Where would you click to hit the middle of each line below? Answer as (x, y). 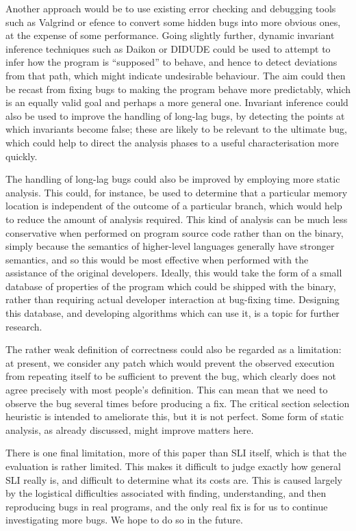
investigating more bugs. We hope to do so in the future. (124, 520)
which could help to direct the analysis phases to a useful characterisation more (172, 142)
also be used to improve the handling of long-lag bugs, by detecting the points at (175, 115)
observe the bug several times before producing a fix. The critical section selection (178, 403)
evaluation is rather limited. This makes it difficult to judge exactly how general (173, 466)
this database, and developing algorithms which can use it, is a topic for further (173, 313)
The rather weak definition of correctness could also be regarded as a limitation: (174, 349)
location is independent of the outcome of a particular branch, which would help (174, 206)
